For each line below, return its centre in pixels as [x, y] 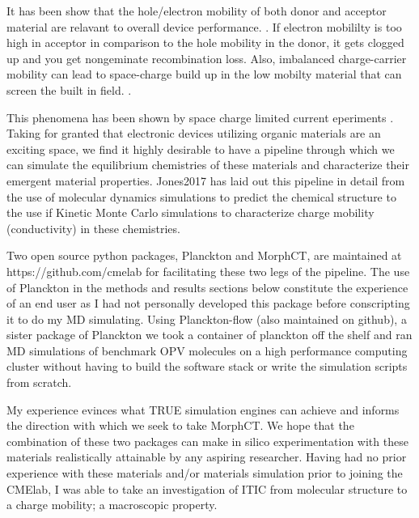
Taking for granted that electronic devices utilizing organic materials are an [194, 133]
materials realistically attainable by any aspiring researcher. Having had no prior [207, 457]
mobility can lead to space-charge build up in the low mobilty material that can [204, 74]
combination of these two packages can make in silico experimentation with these [207, 441]
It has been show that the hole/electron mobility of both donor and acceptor [197, 11]
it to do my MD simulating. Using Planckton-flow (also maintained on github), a [207, 318]
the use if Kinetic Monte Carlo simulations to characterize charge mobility [190, 212]
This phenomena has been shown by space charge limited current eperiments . [200, 117]
